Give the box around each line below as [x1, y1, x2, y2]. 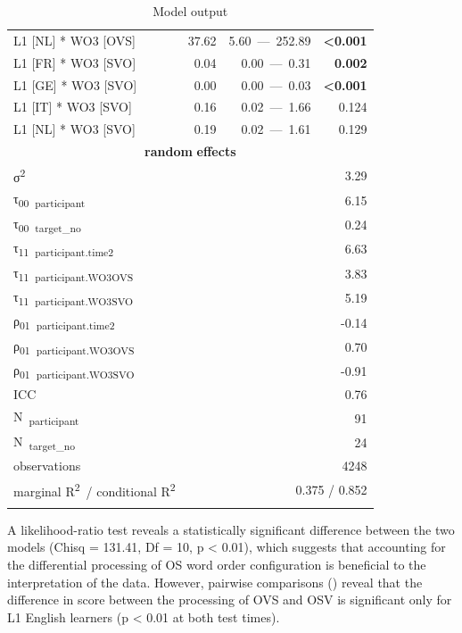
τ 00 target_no [13, 213, 81, 235]
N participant [13, 407, 79, 429]
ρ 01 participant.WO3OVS [13, 336, 135, 357]
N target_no [13, 431, 76, 453]
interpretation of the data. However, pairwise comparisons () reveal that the [7, 572, 423, 591]
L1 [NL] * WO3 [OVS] [13, 30, 136, 49]
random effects [144, 142, 236, 161]
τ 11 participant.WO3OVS [13, 262, 134, 284]
